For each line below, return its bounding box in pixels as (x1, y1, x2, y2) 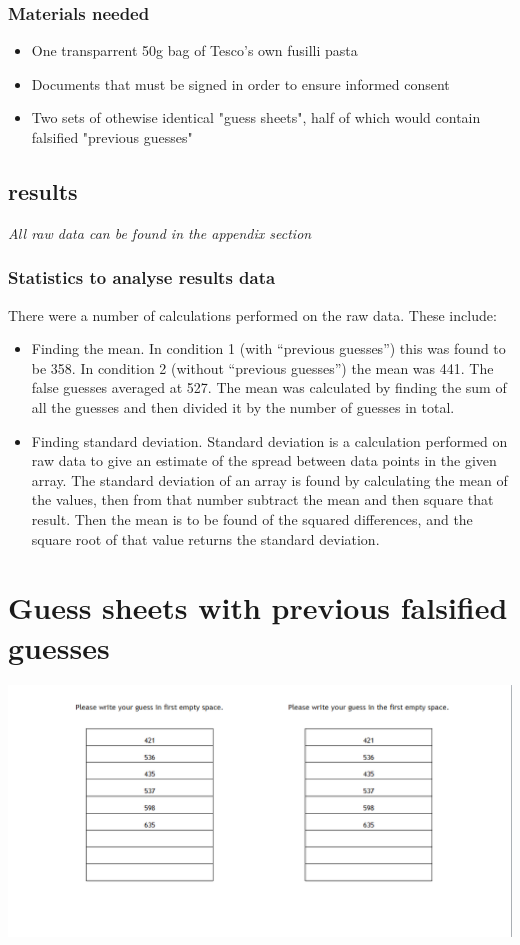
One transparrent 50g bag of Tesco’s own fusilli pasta (31, 40, 358, 61)
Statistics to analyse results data (8, 265, 276, 290)
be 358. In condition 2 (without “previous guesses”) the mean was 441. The (31, 357, 494, 378)
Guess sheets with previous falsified (8, 587, 508, 628)
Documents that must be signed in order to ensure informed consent (31, 73, 450, 94)
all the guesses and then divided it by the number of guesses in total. (31, 396, 455, 417)
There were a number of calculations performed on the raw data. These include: (8, 304, 497, 325)
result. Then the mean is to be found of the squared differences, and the (31, 508, 473, 529)
